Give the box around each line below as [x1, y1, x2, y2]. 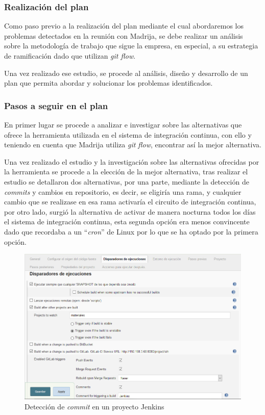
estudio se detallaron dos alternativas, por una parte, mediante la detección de [4, 176, 249, 187]
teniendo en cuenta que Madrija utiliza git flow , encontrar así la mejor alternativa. [4, 139, 261, 150]
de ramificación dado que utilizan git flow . [4, 50, 136, 61]
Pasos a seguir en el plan [4, 99, 108, 112]
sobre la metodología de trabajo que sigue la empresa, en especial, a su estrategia [4, 40, 258, 51]
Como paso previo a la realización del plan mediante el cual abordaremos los [4, 20, 244, 31]
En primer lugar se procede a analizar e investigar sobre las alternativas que [4, 119, 242, 129]
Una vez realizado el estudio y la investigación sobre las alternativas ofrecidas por [4, 156, 259, 167]
